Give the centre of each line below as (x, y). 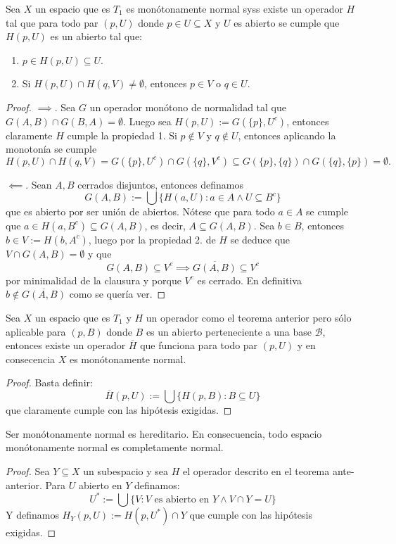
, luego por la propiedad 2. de (152, 239)
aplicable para (36, 331)
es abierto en (182, 499)
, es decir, (165, 225)
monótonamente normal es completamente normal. (115, 447)
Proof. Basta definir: (49, 382)
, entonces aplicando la (287, 135)
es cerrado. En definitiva (249, 280)
